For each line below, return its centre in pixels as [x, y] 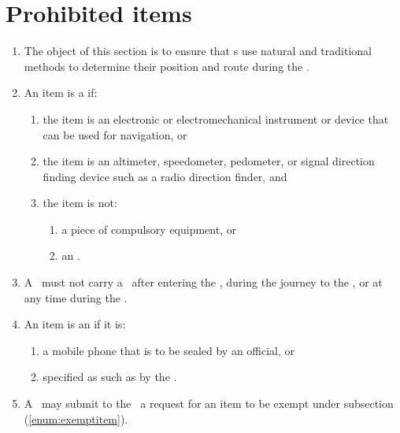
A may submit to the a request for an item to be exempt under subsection [209, 403]
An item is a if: [61, 93]
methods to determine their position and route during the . [167, 66]
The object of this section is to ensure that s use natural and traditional [198, 51]
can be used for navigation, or [115, 134]
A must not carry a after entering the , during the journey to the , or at [203, 282]
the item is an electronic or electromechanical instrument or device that [216, 118]
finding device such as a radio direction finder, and [165, 176]
